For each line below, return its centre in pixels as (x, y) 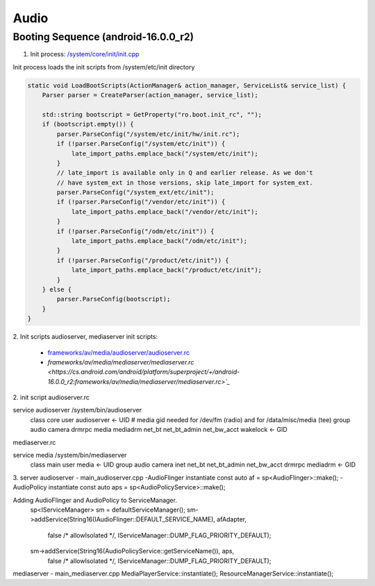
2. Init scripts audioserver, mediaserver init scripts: (85, 337)
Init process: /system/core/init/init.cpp (85, 54)
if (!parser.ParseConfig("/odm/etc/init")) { (135, 231)
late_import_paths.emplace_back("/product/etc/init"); (167, 270)
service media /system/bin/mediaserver (70, 455)
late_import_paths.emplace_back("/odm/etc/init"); (159, 241)
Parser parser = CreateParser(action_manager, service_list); (150, 95)
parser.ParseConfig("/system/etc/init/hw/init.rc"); (148, 134)
